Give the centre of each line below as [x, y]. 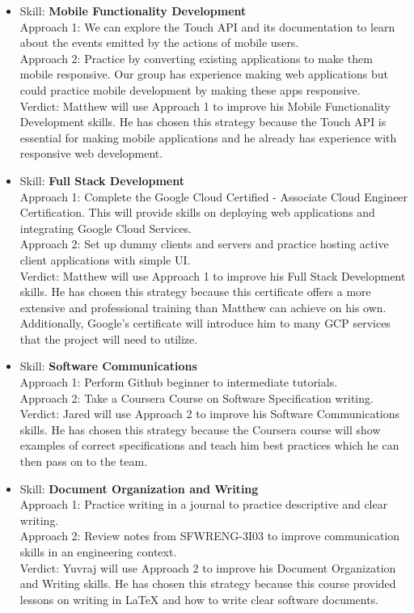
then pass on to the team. [84, 461]
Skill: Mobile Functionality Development [133, 11]
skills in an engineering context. [98, 552]
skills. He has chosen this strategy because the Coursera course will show [200, 429]
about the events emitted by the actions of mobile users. [159, 42]
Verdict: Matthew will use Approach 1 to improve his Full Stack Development [213, 275]
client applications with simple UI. [105, 259]
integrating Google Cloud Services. [106, 228]
